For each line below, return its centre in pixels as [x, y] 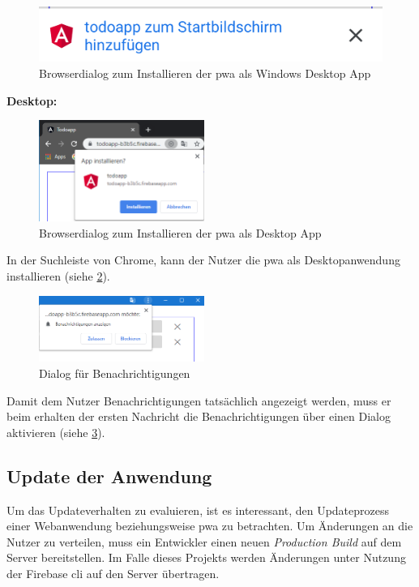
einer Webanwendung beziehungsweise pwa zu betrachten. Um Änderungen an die [210, 526]
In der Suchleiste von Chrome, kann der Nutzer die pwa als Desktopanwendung [203, 260]
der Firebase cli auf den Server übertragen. [113, 573]
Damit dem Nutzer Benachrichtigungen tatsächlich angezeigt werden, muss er [199, 400]
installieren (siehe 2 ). [58, 275]
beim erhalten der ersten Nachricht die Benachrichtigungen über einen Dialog [199, 416]
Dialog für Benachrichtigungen [115, 373]
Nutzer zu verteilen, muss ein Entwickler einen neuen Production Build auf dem [204, 541]
